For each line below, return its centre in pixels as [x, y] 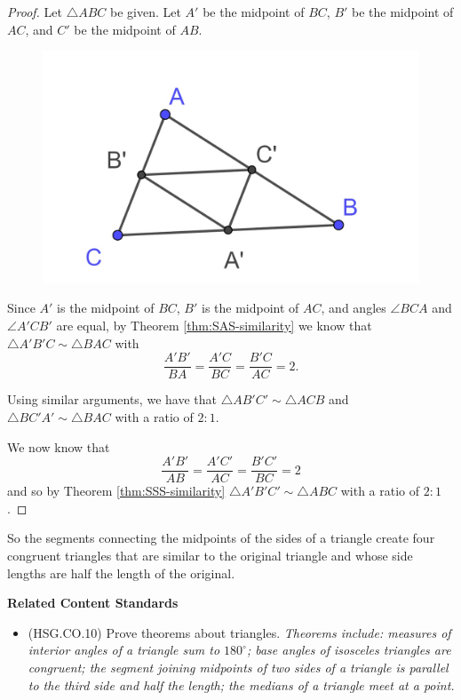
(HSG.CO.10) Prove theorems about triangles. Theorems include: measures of [239, 632]
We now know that [59, 446]
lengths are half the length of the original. [121, 573]
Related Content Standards [93, 603]
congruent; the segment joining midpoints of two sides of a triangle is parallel [238, 667]
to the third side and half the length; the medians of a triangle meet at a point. [241, 684]
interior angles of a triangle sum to [124, 650]
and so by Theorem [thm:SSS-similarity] [116, 491]
